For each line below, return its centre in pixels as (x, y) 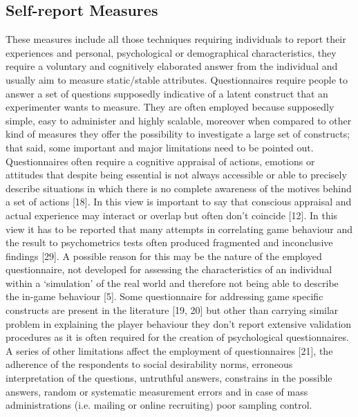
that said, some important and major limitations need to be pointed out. (160, 147)
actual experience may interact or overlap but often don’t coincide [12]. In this (172, 215)
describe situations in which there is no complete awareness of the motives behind (179, 188)
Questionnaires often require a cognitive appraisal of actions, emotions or (160, 161)
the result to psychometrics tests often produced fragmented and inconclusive (169, 242)
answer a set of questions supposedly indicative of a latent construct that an (167, 93)
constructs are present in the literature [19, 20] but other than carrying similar (172, 310)
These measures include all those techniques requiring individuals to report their (176, 39)
